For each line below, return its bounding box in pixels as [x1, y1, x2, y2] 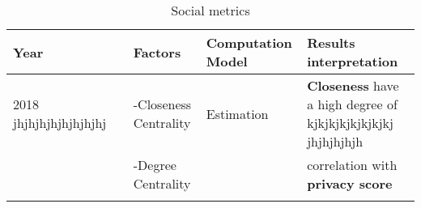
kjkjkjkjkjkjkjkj [307, 113, 393, 132]
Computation [206, 33, 292, 52]
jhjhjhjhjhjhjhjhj [13, 113, 107, 132]
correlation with [307, 155, 398, 174]
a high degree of [307, 95, 398, 113]
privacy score [307, 174, 393, 193]
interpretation [307, 52, 398, 70]
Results [307, 33, 355, 52]
